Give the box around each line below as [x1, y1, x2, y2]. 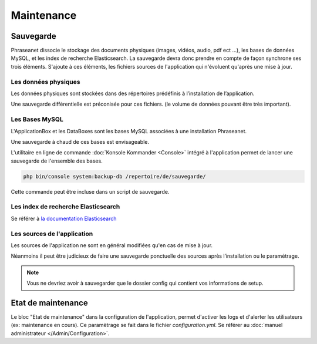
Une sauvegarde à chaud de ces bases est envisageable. [11, 138, 150, 145]
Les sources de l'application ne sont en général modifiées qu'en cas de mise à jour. [11, 241, 213, 249]
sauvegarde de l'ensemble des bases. [11, 157, 103, 164]
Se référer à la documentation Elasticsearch [11, 215, 117, 222]
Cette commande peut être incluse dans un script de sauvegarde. [11, 188, 170, 195]
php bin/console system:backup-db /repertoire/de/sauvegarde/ [23, 173, 206, 180]
